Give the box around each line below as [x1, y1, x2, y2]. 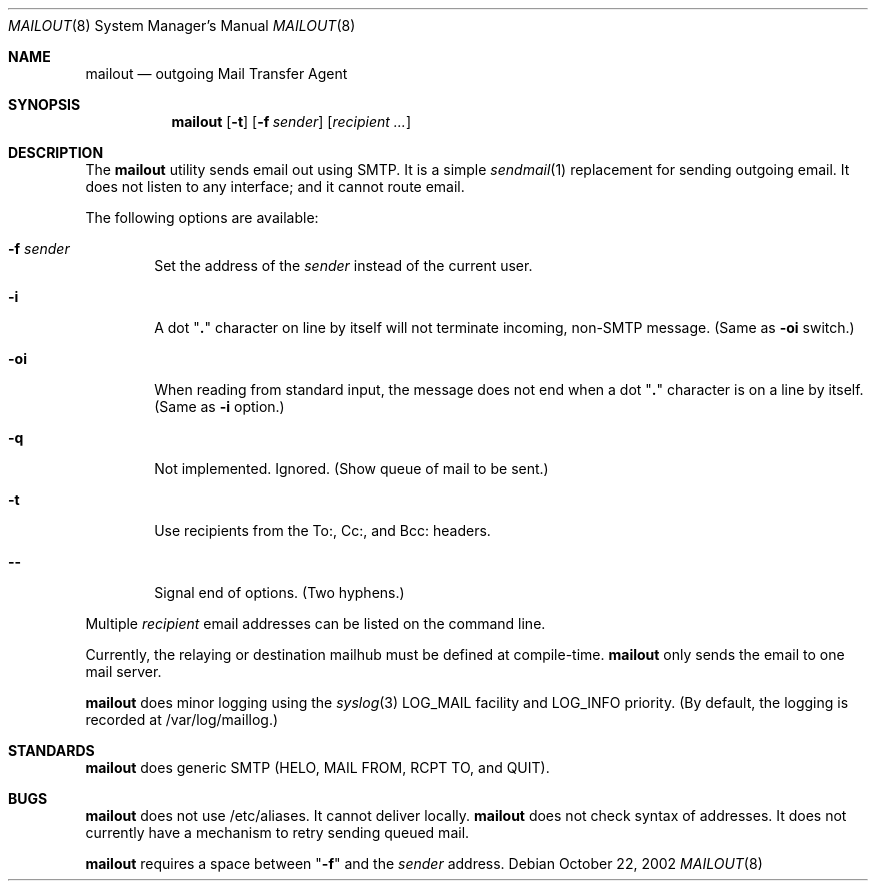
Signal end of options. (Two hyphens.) [154, 584, 405, 601]
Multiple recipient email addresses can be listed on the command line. [85, 615, 546, 632]
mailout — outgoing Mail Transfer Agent [85, 65, 348, 82]
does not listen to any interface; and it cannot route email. [85, 178, 465, 195]
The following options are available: [85, 209, 319, 226]
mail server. [85, 663, 162, 680]
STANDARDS [8, 742, 95, 759]
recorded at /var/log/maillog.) [85, 711, 279, 728]
